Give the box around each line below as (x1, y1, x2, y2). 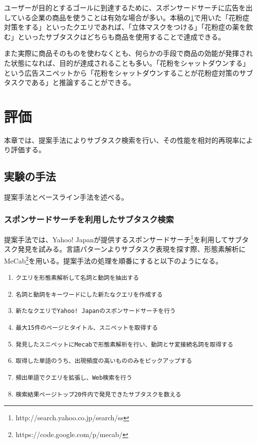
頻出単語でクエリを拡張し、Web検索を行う (15, 374, 132, 382)
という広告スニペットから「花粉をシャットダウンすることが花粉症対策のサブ (4, 67, 253, 78)
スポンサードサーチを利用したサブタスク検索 (4, 213, 174, 225)
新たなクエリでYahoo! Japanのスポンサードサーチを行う (15, 308, 176, 315)
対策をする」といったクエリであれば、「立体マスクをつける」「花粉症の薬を (4, 22, 246, 32)
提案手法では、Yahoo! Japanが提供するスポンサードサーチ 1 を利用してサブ (4, 233, 242, 244)
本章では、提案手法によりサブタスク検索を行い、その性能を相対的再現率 (4, 134, 239, 145)
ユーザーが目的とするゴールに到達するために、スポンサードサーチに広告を (4, 2, 246, 12)
